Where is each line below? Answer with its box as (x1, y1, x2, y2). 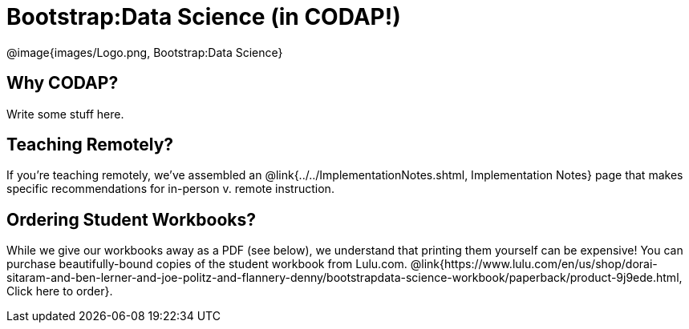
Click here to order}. (6, 284, 113, 299)
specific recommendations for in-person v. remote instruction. (6, 182, 334, 196)
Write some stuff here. (6, 106, 124, 121)
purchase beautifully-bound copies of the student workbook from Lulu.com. (6, 257, 407, 271)
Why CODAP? (6, 73, 119, 94)
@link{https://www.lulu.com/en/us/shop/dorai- (410, 257, 658, 271)
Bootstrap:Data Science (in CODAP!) (6, 3, 401, 30)
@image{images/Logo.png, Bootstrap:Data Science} (6, 45, 283, 59)
